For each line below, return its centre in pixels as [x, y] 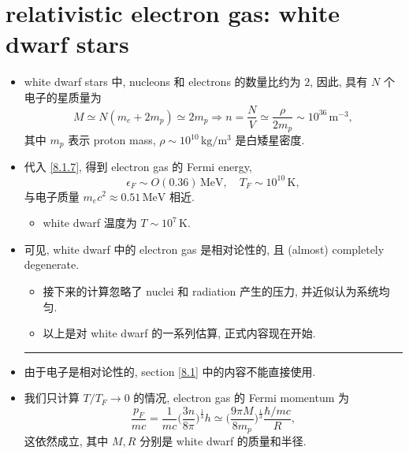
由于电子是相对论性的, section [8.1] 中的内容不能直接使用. [170, 371]
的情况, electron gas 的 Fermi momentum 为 [242, 398]
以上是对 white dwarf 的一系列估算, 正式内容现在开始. [179, 333]
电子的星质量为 [63, 97]
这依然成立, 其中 [66, 441]
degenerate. [52, 264]
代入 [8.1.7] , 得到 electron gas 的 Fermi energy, [138, 167]
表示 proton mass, [112, 140]
